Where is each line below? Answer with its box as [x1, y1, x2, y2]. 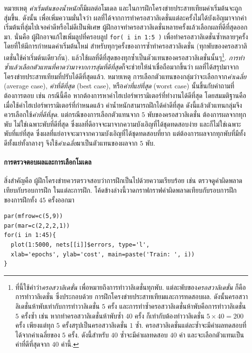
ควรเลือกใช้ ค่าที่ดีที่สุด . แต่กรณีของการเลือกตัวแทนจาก [4, 109, 140, 119]
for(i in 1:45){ [4, 232, 56, 239]
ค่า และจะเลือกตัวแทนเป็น [179, 329, 244, 339]
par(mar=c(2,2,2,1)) [4, 222, 70, 229]
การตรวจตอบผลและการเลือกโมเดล [4, 157, 92, 167]
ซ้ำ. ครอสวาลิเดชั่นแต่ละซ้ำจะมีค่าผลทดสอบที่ [135, 320, 247, 330]
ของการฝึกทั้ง [4, 194, 37, 204]
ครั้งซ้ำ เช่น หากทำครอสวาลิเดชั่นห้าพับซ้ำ [21, 310, 124, 320]
